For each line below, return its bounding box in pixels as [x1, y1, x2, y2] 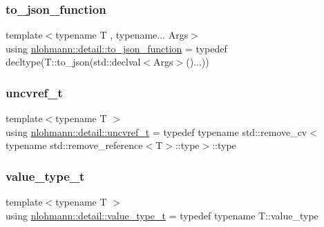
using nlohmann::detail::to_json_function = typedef [6, 41, 227, 55]
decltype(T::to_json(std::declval [6, 55, 141, 69]
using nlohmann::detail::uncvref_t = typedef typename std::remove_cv [6, 124, 307, 139]
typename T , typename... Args [55, 28, 189, 42]
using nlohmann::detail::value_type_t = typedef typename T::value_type [6, 208, 318, 222]
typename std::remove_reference [6, 138, 143, 152]
